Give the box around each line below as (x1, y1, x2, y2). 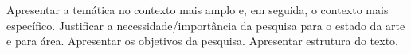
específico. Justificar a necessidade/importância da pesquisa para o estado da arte (6, 17, 405, 33)
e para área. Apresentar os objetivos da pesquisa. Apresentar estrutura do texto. (6, 33, 399, 49)
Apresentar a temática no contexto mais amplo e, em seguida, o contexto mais (6, 2, 389, 17)
